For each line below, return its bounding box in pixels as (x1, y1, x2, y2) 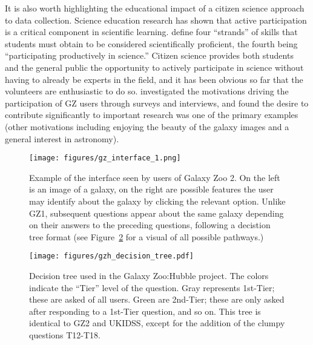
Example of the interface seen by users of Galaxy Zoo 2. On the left (29, 171, 280, 183)
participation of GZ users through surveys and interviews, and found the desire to (5, 96, 309, 109)
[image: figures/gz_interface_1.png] (29, 154, 181, 163)
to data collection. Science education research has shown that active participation (5, 13, 307, 26)
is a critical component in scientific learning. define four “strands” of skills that (5, 25, 298, 38)
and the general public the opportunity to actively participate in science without (5, 61, 304, 73)
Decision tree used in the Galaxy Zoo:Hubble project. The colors (29, 269, 269, 281)
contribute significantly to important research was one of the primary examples (5, 108, 298, 121)
